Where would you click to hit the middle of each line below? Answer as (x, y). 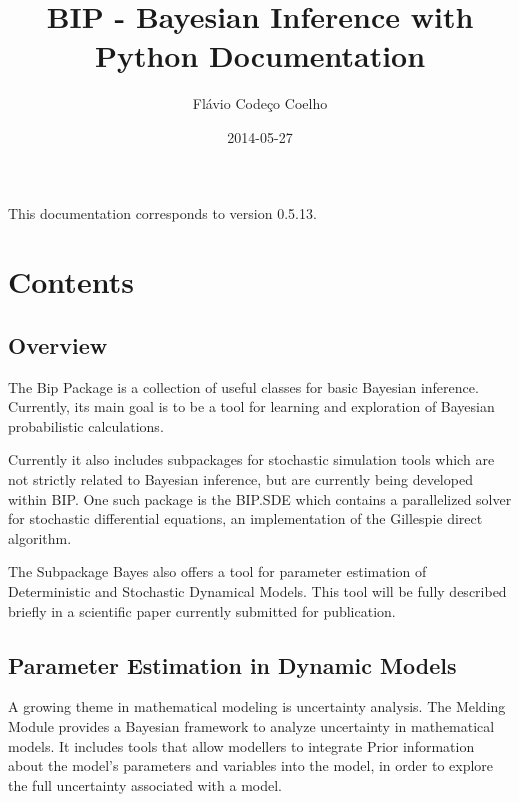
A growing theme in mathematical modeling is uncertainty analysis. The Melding (257, 706)
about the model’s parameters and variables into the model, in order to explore (251, 765)
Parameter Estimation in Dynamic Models (232, 664)
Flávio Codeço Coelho (260, 103)
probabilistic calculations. (86, 425)
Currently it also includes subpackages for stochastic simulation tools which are (251, 459)
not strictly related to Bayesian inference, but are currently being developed (240, 479)
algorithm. (40, 537)
